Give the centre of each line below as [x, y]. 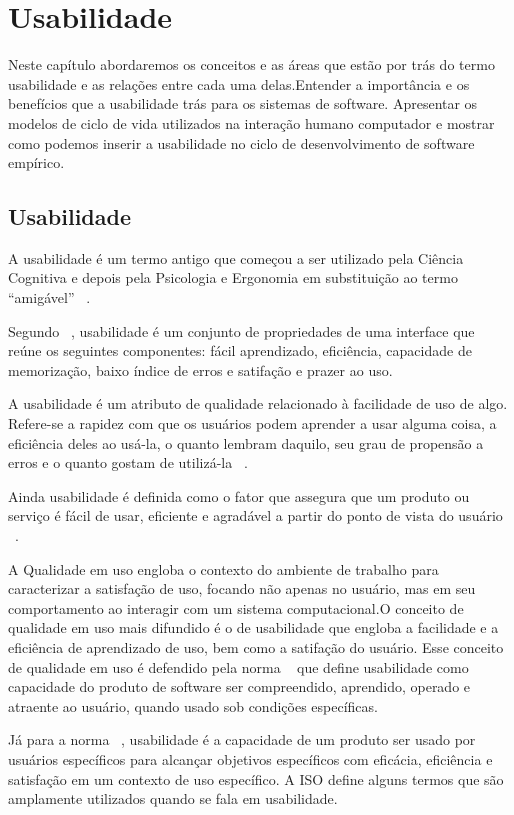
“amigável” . [49, 297]
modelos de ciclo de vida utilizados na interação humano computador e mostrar [251, 122]
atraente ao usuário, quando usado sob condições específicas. [193, 705]
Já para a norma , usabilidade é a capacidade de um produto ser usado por [242, 739]
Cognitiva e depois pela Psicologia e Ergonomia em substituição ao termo [233, 277]
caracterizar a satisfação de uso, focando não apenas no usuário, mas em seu [242, 588]
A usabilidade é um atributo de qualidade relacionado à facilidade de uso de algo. [258, 403]
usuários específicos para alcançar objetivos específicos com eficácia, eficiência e [250, 758]
